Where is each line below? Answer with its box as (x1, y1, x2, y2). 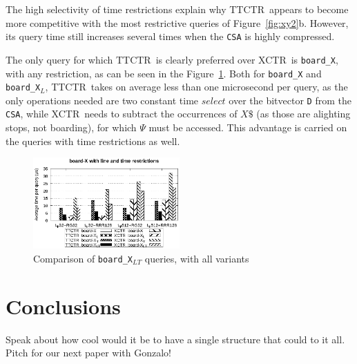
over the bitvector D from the (229, 93, 351, 107)
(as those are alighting (256, 106, 351, 121)
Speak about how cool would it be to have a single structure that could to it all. (6, 332, 345, 346)
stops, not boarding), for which (6, 120, 137, 135)
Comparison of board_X (33, 251, 133, 265)
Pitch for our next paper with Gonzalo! (6, 345, 172, 360)
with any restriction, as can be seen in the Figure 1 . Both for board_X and (6, 66, 322, 80)
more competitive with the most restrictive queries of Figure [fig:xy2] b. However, (6, 15, 349, 30)
